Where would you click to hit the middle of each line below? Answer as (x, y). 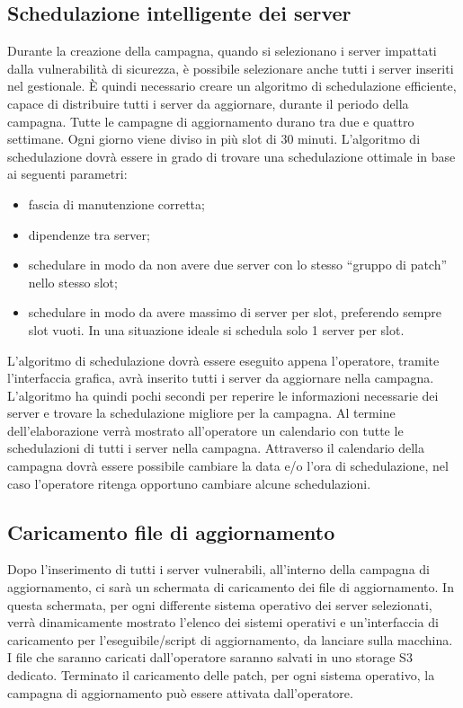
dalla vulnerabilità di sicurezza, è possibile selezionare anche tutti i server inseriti (231, 68)
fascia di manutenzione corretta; (116, 204)
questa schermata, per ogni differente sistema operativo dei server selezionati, (220, 604)
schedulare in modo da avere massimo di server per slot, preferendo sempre (235, 312)
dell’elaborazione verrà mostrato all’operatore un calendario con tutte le (205, 430)
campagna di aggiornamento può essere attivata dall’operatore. (180, 692)
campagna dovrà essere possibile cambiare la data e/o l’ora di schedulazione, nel (228, 466)
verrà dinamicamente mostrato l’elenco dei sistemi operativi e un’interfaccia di (223, 622)
